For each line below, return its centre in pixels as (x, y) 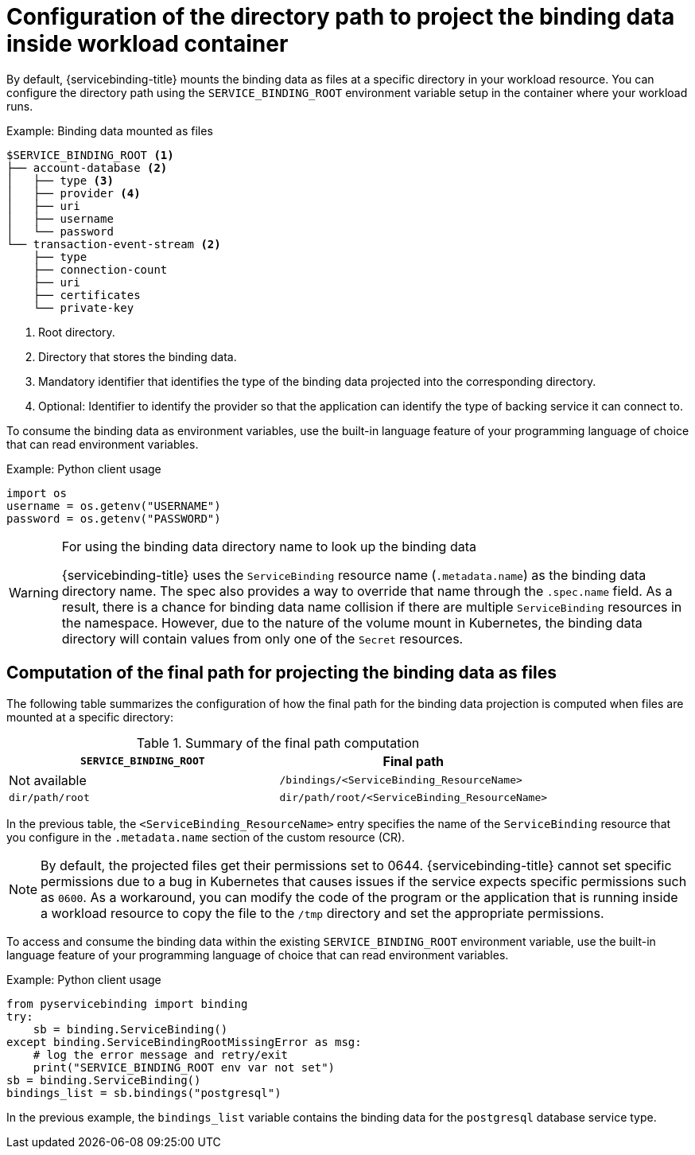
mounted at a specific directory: (90, 717)
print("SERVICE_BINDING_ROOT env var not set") (184, 1067)
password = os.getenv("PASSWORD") (114, 518)
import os (37, 493)
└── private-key (83, 307)
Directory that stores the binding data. (138, 356)
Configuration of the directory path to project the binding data (341, 17)
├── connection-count (100, 269)
